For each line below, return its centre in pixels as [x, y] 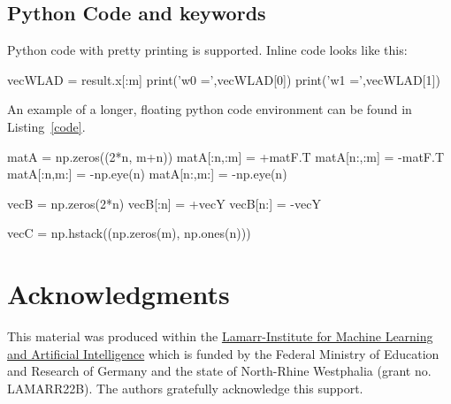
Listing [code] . [46, 126]
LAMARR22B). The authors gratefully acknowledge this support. [185, 388]
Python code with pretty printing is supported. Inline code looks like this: [207, 50]
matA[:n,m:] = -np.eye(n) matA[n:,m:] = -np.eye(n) [147, 174]
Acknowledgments [118, 294]
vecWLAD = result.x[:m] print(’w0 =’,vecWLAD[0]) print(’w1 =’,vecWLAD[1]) [224, 79]
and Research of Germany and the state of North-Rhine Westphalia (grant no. [219, 371]
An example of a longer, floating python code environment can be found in [210, 109]
